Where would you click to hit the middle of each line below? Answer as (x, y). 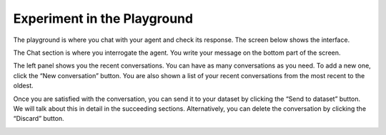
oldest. (23, 86)
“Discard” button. (39, 119)
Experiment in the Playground (103, 18)
